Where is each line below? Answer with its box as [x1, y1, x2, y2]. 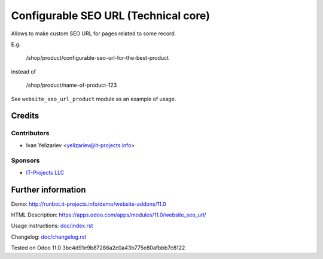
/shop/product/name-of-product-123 [26, 81, 117, 89]
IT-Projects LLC [26, 169, 65, 176]
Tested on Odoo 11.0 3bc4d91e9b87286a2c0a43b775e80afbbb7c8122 [11, 244, 185, 251]
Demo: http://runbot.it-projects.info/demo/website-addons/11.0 [11, 200, 167, 208]
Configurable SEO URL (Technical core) [11, 9, 211, 22]
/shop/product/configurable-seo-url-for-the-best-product [26, 54, 169, 62]
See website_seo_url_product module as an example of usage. [11, 95, 176, 102]
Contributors [11, 129, 50, 138]
